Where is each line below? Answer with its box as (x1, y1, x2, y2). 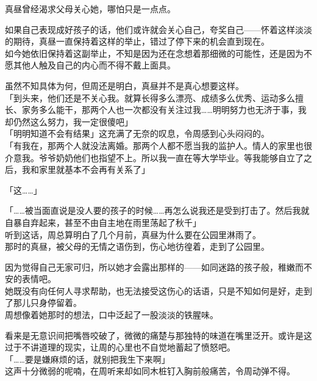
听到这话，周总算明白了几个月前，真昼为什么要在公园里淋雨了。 (5, 228, 261, 241)
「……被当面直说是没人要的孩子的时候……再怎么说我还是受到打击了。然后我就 (5, 204, 310, 217)
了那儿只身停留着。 (5, 296, 82, 309)
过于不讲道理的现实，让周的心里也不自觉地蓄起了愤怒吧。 (5, 341, 235, 354)
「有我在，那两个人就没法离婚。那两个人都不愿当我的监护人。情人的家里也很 (5, 139, 312, 151)
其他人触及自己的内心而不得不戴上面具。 (13, 59, 176, 71)
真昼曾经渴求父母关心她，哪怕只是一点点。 (5, 2, 176, 15)
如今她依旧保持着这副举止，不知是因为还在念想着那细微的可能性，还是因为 (5, 46, 304, 59)
